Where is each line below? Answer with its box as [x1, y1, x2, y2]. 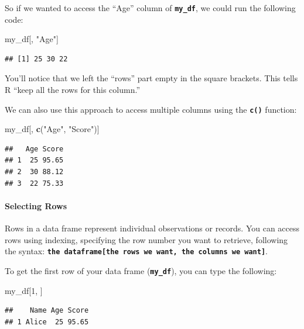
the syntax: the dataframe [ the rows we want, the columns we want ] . [5, 245, 268, 257]
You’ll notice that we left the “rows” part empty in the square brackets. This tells [5, 72, 298, 84]
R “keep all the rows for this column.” [5, 84, 141, 96]
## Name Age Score [5, 306, 89, 315]
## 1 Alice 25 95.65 [5, 317, 89, 326]
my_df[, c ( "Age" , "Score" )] [5, 123, 100, 135]
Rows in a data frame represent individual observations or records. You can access [5, 222, 300, 234]
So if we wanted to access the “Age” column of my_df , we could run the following [5, 2, 296, 13]
